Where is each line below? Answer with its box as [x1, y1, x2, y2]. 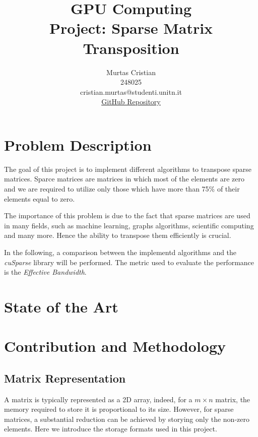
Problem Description [4, 134, 152, 155]
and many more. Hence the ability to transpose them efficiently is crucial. [4, 230, 231, 240]
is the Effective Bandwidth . [4, 267, 87, 277]
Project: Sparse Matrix [49, 18, 213, 38]
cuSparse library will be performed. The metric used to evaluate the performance [4, 257, 254, 267]
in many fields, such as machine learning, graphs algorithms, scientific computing [4, 220, 254, 230]
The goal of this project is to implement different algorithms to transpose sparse [4, 163, 252, 174]
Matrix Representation [4, 370, 126, 386]
